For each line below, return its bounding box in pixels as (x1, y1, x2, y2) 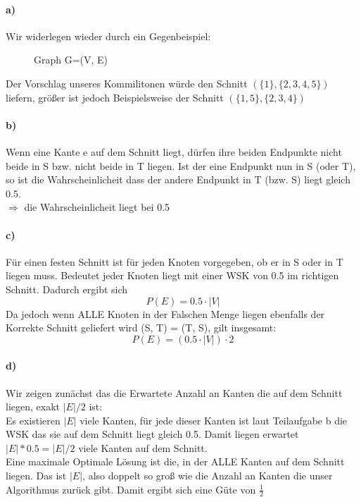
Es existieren (6, 412, 61, 427)
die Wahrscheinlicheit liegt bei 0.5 (24, 200, 170, 214)
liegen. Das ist (6, 468, 67, 483)
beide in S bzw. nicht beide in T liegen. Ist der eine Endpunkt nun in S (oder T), (6, 158, 356, 173)
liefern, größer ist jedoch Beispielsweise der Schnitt (6, 90, 224, 104)
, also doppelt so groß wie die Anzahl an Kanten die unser (82, 468, 333, 483)
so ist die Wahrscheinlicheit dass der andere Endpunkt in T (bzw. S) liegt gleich (6, 172, 350, 187)
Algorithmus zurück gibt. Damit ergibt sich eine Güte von (6, 482, 256, 496)
